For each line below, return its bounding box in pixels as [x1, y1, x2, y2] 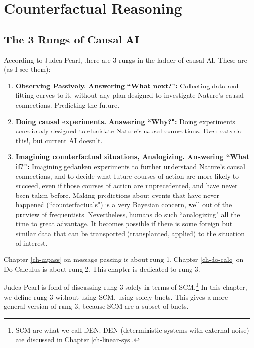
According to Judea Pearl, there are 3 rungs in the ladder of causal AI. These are [4, 54, 247, 65]
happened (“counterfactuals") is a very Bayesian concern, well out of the [15, 199, 232, 210]
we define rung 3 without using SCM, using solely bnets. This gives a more [4, 291, 228, 302]
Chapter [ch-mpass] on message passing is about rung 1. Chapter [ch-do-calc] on [4, 254, 244, 264]
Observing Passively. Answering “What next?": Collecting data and [15, 80, 239, 90]
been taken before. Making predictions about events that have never [15, 190, 219, 200]
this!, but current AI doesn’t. [15, 135, 103, 145]
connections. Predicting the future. [15, 99, 120, 109]
